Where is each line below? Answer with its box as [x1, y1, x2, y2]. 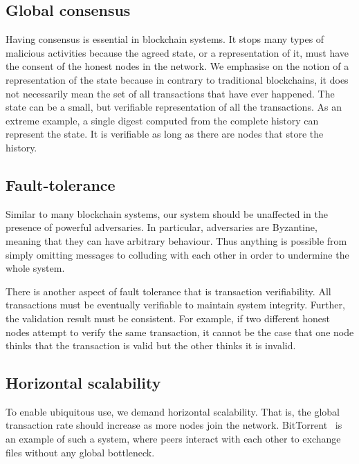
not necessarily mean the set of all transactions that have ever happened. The [6, 86, 335, 100]
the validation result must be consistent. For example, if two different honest [6, 310, 330, 325]
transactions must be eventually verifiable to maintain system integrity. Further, [6, 297, 345, 312]
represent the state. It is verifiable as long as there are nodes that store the [6, 127, 324, 141]
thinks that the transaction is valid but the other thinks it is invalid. [6, 338, 296, 353]
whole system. [6, 261, 65, 275]
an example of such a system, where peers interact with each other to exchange [6, 431, 341, 446]
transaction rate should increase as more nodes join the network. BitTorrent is [6, 418, 342, 432]
